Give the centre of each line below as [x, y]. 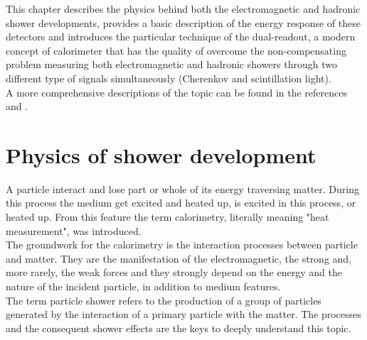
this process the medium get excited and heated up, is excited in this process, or [181, 203]
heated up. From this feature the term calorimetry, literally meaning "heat [167, 217]
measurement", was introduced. [74, 230]
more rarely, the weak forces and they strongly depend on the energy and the [174, 272]
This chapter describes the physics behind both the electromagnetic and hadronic [183, 9]
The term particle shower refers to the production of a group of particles [164, 300]
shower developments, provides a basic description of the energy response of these [183, 22]
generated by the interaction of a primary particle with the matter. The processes [183, 314]
